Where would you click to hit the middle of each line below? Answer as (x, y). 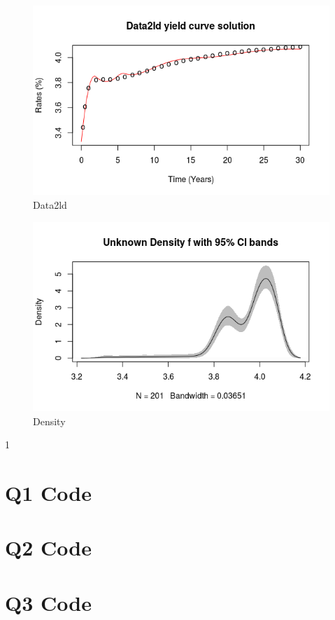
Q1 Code (48, 492)
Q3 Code (48, 602)
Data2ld (50, 205)
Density (49, 421)
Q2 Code (48, 547)
